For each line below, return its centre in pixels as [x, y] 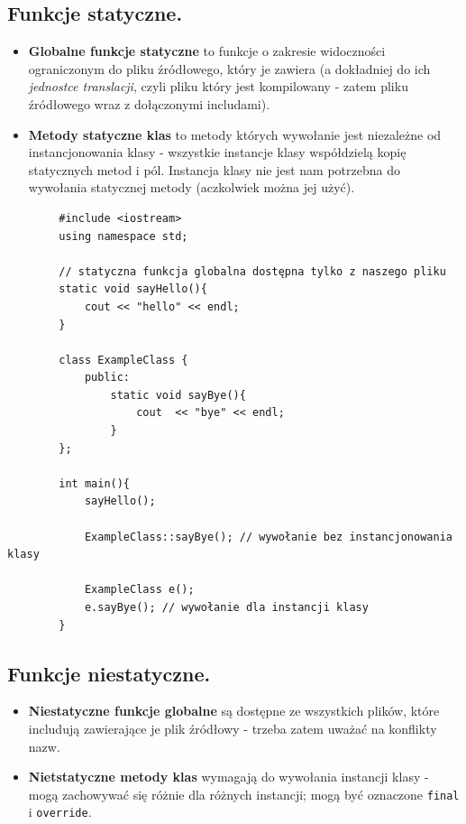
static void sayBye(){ [178, 395]
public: [107, 378]
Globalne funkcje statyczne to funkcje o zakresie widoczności [207, 51]
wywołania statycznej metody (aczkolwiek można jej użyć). [192, 187]
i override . [60, 812]
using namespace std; [123, 236]
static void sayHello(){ [133, 289]
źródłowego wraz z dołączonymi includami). [149, 103]
